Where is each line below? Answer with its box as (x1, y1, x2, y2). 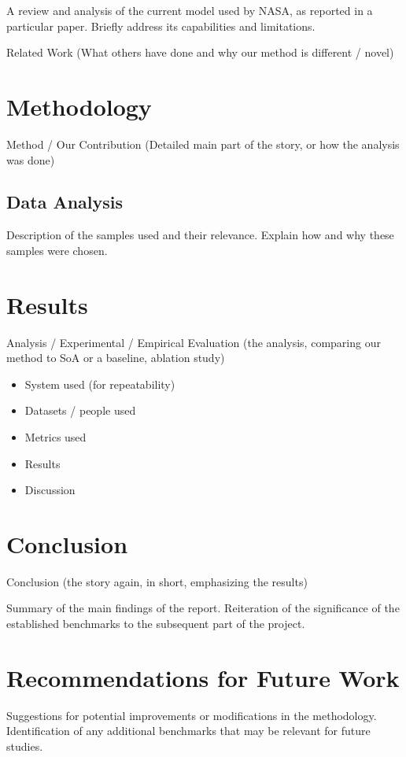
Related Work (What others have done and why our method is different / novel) (6, 44, 394, 61)
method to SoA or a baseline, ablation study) (6, 349, 225, 366)
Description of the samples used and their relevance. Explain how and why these (6, 227, 394, 243)
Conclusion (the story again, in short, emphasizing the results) (6, 573, 308, 589)
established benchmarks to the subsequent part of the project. (6, 615, 305, 632)
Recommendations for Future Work (6, 661, 400, 693)
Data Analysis (6, 190, 124, 214)
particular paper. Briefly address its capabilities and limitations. (6, 17, 316, 34)
